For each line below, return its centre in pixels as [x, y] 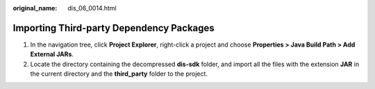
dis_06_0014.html [92, 8]
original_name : [35, 8]
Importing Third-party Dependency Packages [114, 28]
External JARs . [52, 54]
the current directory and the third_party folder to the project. [119, 74]
